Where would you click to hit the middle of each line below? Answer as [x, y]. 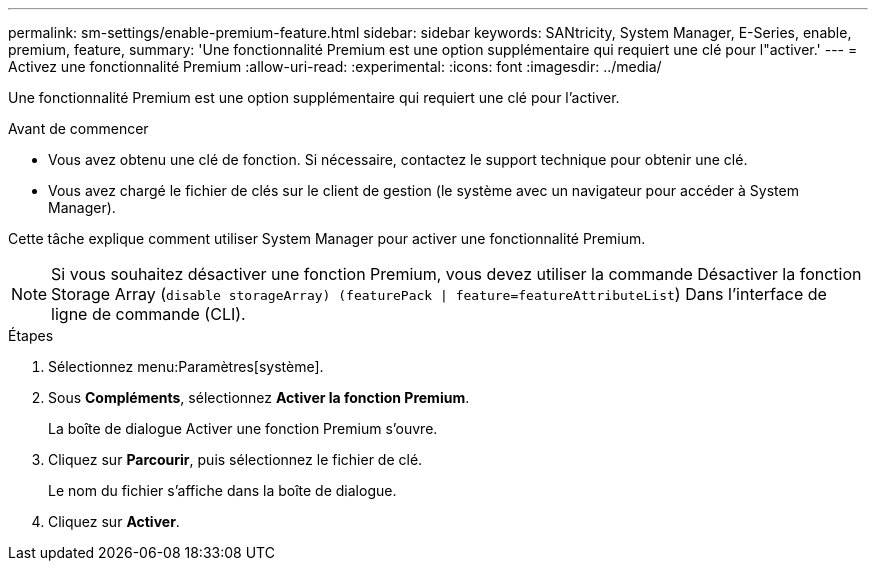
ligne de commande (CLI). [148, 314]
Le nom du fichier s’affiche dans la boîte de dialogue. [222, 490]
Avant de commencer [78, 128]
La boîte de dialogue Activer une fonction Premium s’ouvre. [243, 428]
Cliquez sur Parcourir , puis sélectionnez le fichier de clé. [235, 459]
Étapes [31, 335]
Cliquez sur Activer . [114, 521]
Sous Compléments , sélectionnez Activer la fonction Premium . [259, 397]
